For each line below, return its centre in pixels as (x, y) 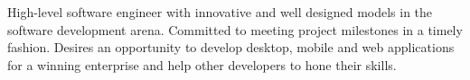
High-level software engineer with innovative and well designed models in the (220, 12)
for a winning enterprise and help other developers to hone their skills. (202, 64)
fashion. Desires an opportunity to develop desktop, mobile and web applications (231, 47)
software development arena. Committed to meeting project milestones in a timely (235, 29)
